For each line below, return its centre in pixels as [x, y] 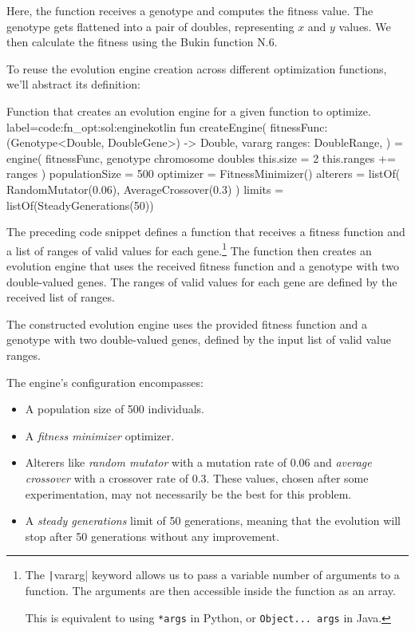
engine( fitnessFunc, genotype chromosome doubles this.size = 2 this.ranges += [201, 158]
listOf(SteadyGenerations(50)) [80, 205]
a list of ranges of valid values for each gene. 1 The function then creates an [189, 249]
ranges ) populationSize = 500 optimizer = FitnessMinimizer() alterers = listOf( [204, 174]
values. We [365, 26]
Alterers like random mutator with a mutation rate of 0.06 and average [198, 462]
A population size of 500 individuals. [115, 409]
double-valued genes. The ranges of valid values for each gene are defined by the [202, 281]
